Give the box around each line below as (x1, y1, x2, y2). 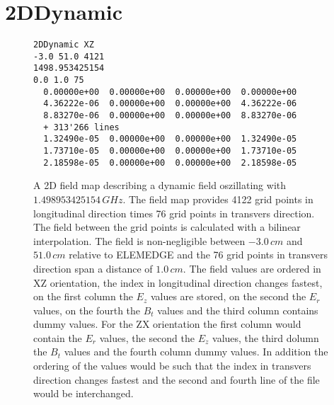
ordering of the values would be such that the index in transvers (33, 358, 311, 373)
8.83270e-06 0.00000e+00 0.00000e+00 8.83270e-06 (43, 110, 297, 121)
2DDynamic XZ (33, 40, 94, 50)
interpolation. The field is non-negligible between (33, 233, 246, 248)
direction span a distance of (33, 261, 153, 275)
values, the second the (99, 330, 195, 345)
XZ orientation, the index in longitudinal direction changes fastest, (33, 275, 323, 290)
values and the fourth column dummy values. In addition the (64, 344, 328, 359)
